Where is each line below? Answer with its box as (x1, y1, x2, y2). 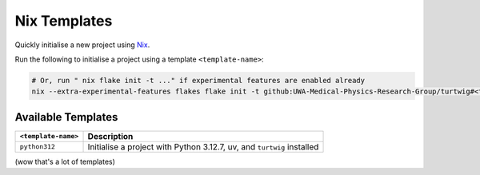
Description (87, 130, 134, 141)
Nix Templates (14, 12, 113, 30)
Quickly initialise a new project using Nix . (14, 40, 150, 50)
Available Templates (14, 110, 118, 124)
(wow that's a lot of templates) (14, 157, 116, 166)
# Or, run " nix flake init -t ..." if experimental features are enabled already (31, 76, 366, 85)
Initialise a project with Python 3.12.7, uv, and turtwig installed (87, 141, 319, 152)
